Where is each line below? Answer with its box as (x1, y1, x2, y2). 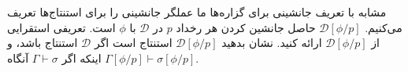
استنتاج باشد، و (7, 34, 78, 51)
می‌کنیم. (365, 19, 402, 35)
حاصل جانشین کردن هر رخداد (176, 19, 316, 35)
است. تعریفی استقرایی (7, 19, 116, 35)
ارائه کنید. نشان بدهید (221, 34, 322, 51)
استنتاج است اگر (94, 34, 172, 51)
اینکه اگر (61, 49, 102, 66)
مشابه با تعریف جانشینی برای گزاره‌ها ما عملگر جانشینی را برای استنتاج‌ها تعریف (7, 4, 387, 20)
